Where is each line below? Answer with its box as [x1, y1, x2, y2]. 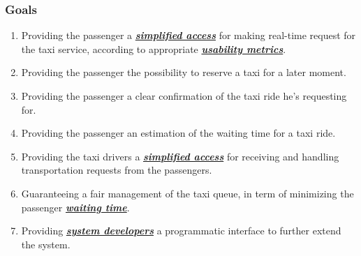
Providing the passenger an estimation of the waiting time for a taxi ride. [21, 126, 336, 140]
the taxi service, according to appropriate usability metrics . [21, 41, 286, 56]
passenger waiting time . [21, 199, 130, 214]
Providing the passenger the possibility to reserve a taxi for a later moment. [21, 65, 346, 80]
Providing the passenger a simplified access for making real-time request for [21, 28, 356, 43]
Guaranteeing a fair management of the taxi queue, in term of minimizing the [21, 186, 354, 200]
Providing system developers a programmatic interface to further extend [21, 223, 341, 238]
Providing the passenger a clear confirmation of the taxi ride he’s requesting [21, 89, 347, 103]
